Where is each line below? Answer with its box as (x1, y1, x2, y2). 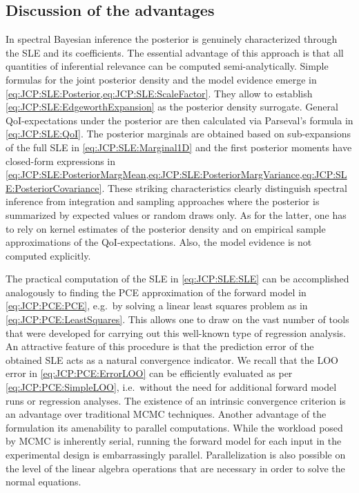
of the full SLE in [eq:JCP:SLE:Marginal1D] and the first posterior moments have (6, 139, 352, 154)
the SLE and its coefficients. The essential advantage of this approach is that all (6, 45, 344, 59)
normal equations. (6, 474, 81, 489)
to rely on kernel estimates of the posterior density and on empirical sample (6, 221, 326, 235)
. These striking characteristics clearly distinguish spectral (101, 180, 347, 195)
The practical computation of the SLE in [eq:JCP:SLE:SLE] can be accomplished (6, 271, 349, 286)
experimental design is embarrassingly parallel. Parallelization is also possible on (6, 447, 346, 462)
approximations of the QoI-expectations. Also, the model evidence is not (6, 235, 312, 249)
